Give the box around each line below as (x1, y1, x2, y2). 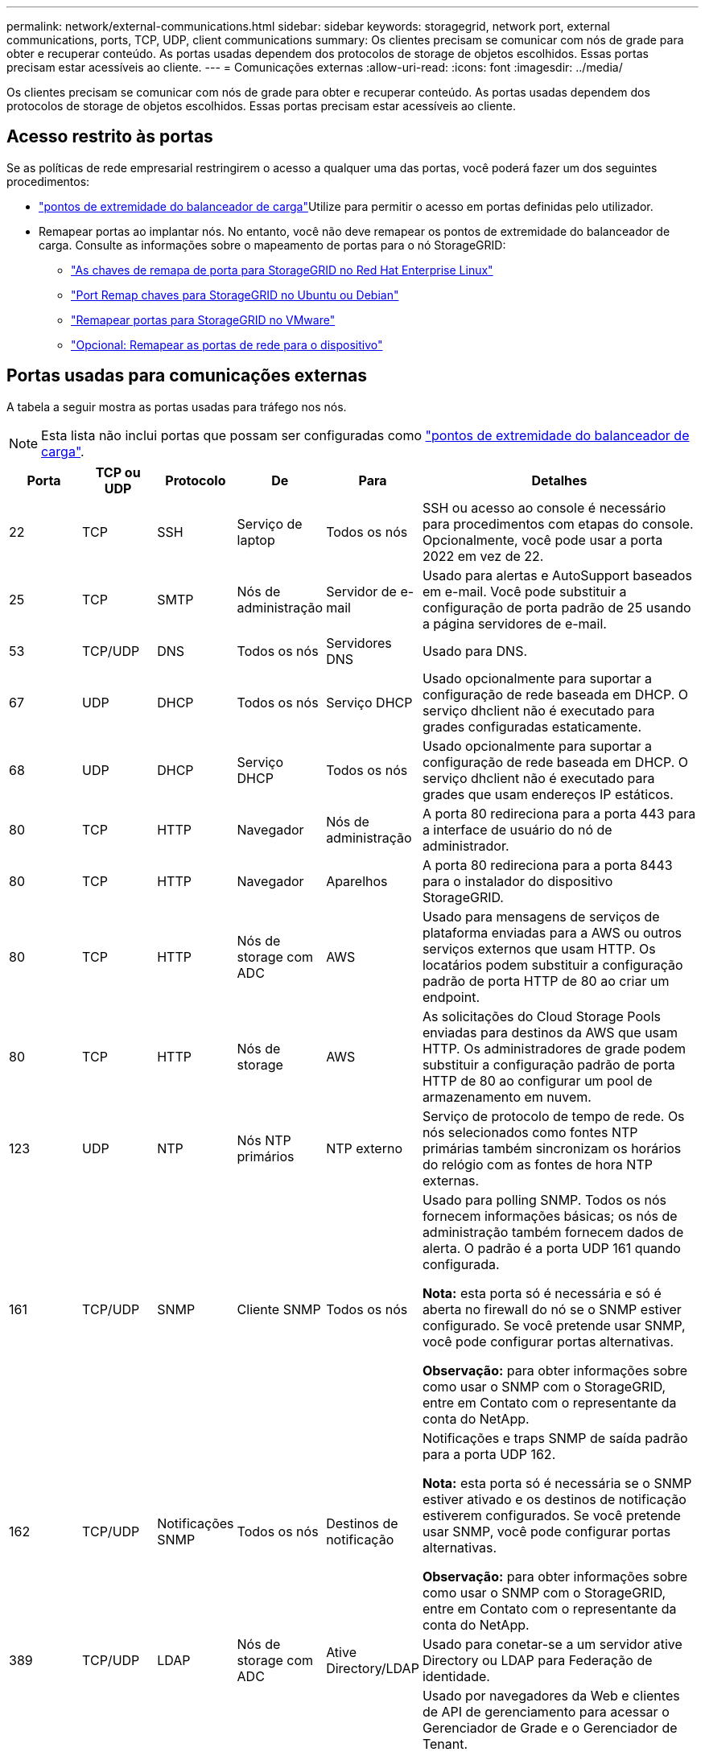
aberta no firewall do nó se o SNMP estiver (422, 1301, 682, 1317)
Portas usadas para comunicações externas (6, 365, 368, 386)
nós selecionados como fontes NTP (422, 1123, 638, 1140)
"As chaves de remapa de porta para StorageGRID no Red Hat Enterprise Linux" (71, 262, 493, 277)
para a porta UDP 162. (422, 1445, 556, 1462)
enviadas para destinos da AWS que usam (422, 1024, 678, 1041)
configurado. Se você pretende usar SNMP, (422, 1317, 686, 1333)
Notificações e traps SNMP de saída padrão (422, 1429, 688, 1446)
